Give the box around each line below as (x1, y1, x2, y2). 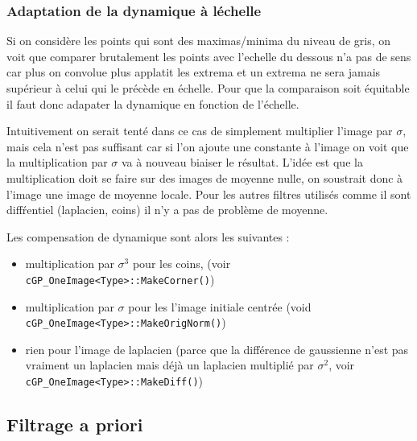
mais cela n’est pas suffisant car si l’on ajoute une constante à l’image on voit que (6, 138, 409, 155)
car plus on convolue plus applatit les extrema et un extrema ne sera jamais (6, 64, 381, 80)
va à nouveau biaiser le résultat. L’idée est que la (122, 154, 363, 171)
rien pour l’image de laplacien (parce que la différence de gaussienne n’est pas (25, 340, 409, 357)
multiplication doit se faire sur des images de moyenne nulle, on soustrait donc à (6, 169, 403, 186)
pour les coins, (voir (132, 255, 231, 272)
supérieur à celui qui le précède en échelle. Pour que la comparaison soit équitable (6, 80, 410, 96)
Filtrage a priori (6, 412, 143, 437)
